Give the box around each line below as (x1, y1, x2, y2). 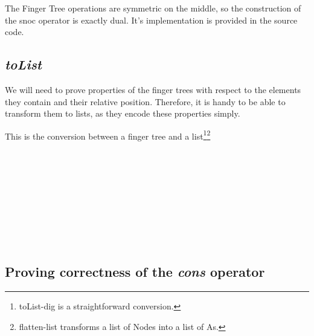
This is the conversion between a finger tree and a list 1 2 (5, 128, 211, 142)
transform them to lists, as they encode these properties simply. (5, 107, 240, 120)
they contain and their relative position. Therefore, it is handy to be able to (5, 95, 286, 108)
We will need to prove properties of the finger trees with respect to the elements (5, 83, 301, 95)
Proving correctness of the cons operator (5, 262, 265, 281)
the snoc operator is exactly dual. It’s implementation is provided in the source (5, 13, 298, 26)
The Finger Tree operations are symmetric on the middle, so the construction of (5, 2, 301, 14)
